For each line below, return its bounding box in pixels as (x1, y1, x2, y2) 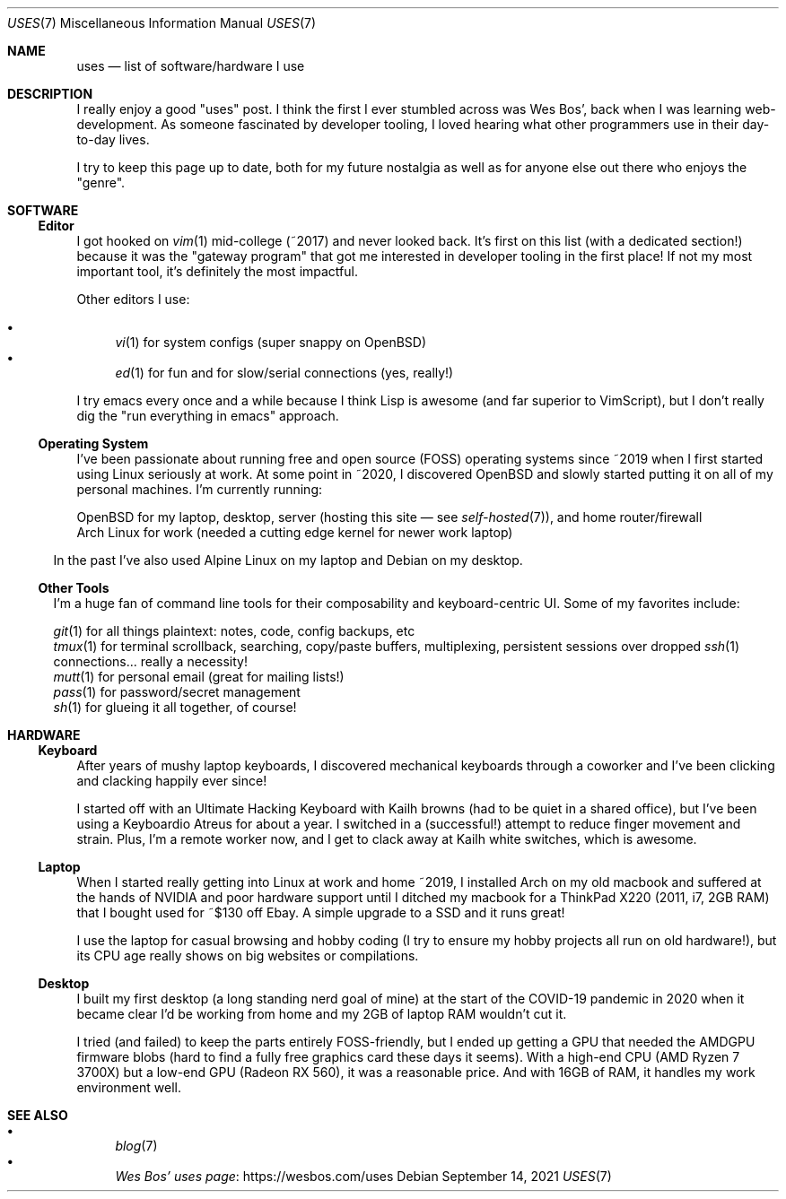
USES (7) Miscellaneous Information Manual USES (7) (7, 15, 317, 30)
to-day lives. (76, 132, 150, 147)
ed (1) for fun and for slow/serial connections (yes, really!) (115, 365, 454, 380)
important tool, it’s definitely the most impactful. (76, 264, 358, 279)
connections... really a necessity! (53, 654, 248, 669)
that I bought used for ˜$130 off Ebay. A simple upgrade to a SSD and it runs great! (76, 905, 565, 920)
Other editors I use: (76, 291, 190, 307)
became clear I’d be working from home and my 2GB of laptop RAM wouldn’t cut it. (76, 1006, 567, 1021)
